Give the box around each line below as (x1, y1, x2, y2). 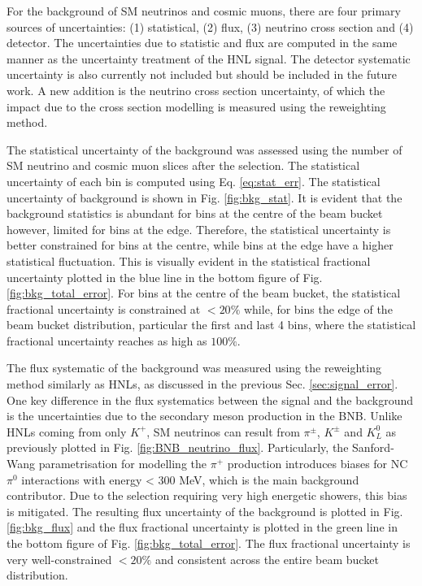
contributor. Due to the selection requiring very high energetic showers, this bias (7, 487, 407, 504)
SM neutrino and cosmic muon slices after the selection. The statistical (7, 157, 360, 174)
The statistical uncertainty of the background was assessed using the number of (7, 141, 402, 158)
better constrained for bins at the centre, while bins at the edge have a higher (7, 237, 394, 254)
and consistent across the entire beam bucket (154, 550, 379, 567)
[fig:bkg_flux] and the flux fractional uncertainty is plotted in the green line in (7, 519, 398, 536)
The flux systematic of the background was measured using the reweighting (7, 359, 381, 376)
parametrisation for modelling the (38, 455, 207, 472)
